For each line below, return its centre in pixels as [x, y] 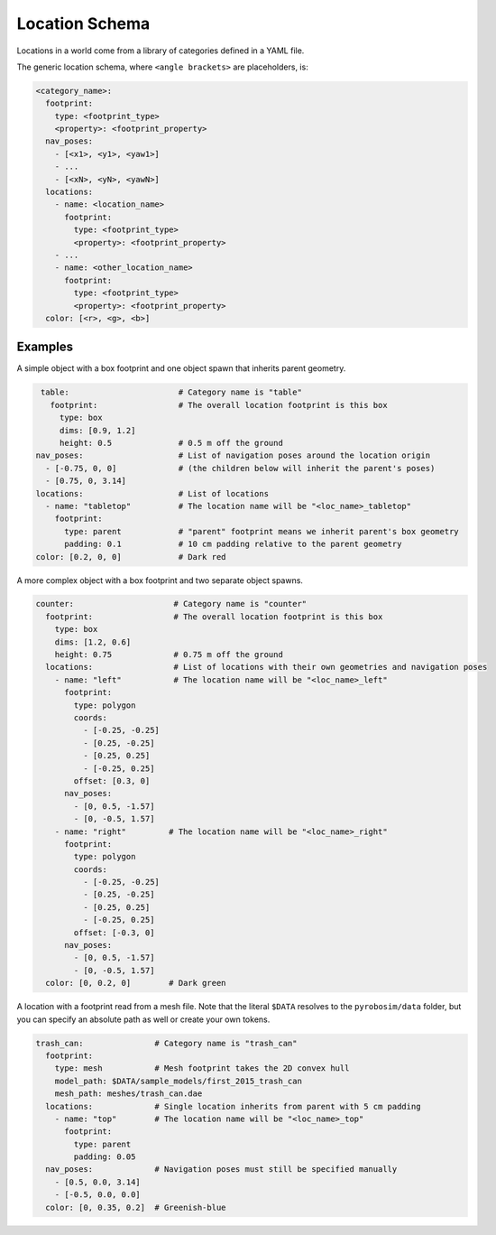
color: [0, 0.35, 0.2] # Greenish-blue [136, 1207]
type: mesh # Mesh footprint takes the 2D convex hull [202, 1068]
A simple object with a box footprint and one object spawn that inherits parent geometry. [181, 368]
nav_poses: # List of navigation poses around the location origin [233, 455]
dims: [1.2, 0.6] [93, 642]
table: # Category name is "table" [171, 392]
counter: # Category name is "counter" [171, 604]
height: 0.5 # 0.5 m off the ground [171, 443]
